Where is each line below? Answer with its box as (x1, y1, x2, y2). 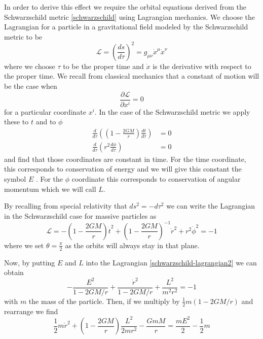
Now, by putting (4, 257, 55, 267)
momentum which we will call (4, 183, 96, 194)
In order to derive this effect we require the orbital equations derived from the (4, 2, 247, 12)
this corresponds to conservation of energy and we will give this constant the (4, 163, 242, 174)
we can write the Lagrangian (166, 200, 255, 211)
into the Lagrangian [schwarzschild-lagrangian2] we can (86, 257, 257, 267)
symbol (4, 174, 26, 184)
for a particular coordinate (4, 106, 86, 117)
